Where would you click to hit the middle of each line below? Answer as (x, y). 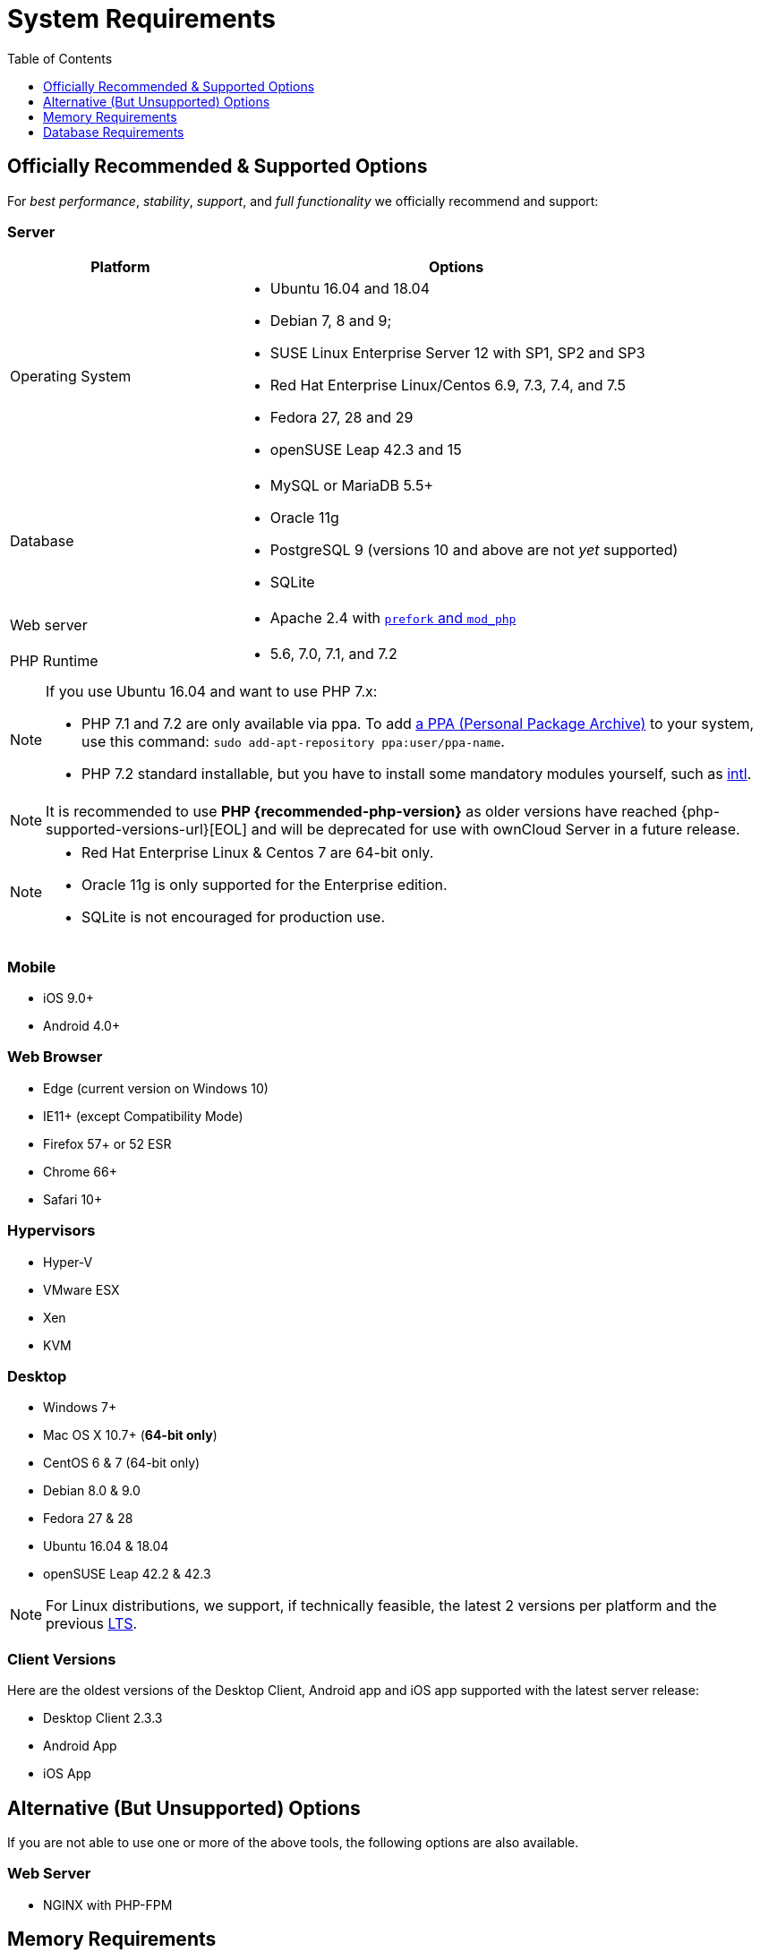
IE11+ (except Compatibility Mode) (143, 1116)
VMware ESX (81, 1289)
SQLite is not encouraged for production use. (234, 917)
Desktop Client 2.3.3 (103, 1718)
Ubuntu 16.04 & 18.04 (106, 1546)
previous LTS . (92, 1624)
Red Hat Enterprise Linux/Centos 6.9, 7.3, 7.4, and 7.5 (448, 385)
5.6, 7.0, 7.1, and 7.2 (333, 654)
